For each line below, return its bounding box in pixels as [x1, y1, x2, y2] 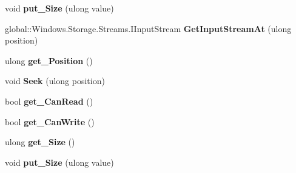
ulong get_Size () [5, 135, 75, 148]
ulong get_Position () [5, 54, 93, 67]
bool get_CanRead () [5, 94, 93, 107]
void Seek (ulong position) [5, 74, 105, 87]
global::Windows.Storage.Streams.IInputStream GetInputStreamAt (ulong [5, 22, 292, 34]
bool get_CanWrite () [5, 115, 95, 128]
